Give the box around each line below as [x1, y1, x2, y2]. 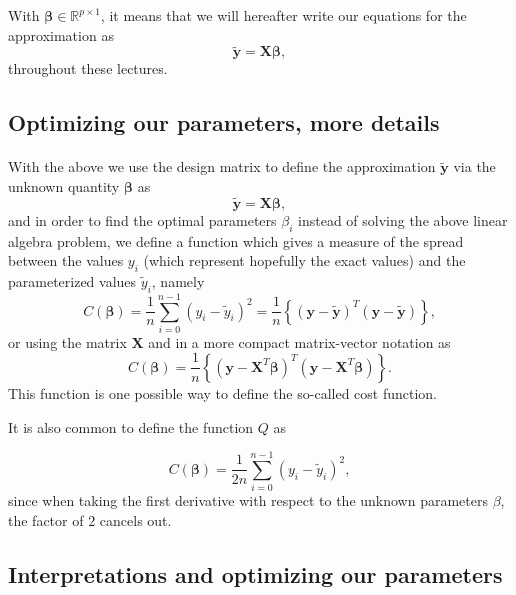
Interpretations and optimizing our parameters [8, 558, 503, 589]
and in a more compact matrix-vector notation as [148, 331, 451, 352]
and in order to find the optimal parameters [8, 209, 277, 230]
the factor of [8, 509, 84, 530]
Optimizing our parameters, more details [8, 107, 440, 138]
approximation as [8, 24, 114, 45]
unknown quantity [8, 175, 120, 196]
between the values [8, 250, 124, 271]
